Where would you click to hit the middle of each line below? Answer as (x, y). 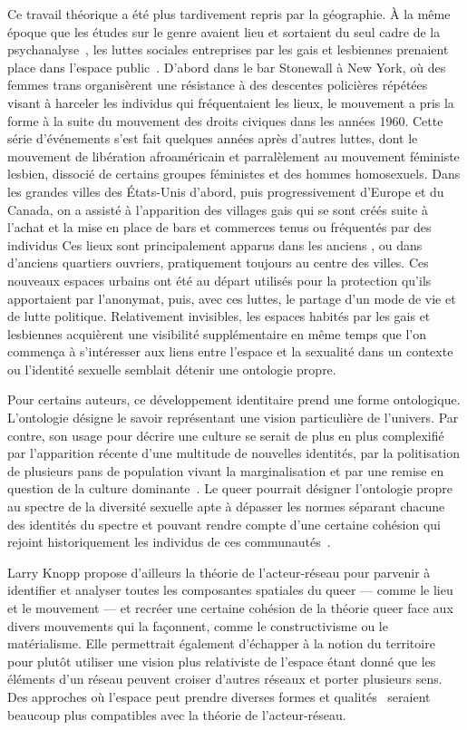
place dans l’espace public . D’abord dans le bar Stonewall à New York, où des (227, 67)
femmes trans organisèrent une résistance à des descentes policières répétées (218, 85)
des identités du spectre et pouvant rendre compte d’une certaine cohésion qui (224, 524)
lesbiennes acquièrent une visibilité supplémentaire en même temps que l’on (217, 333)
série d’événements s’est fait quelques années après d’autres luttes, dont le (213, 138)
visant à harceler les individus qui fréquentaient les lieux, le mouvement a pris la (231, 102)
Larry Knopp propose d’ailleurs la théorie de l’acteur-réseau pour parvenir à (219, 572)
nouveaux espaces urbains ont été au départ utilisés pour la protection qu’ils (219, 280)
